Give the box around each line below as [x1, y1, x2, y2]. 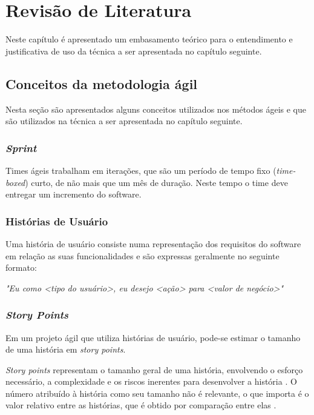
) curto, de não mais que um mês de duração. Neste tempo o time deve [25, 176, 288, 188]
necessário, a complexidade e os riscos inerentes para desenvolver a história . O [5, 375, 297, 388]
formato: [5, 261, 37, 274]
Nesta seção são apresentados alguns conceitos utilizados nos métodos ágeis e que [5, 102, 307, 115]
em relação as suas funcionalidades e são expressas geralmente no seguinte [5, 249, 280, 262]
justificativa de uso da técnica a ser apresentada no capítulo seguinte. [5, 44, 262, 57]
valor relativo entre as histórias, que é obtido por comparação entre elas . [5, 399, 276, 411]
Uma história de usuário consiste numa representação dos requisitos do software [5, 237, 301, 250]
